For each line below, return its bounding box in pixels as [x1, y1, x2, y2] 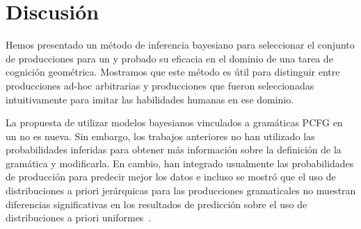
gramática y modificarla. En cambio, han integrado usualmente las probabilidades [6, 155, 354, 170]
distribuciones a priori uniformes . [6, 210, 152, 225]
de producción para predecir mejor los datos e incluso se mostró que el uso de [6, 169, 336, 184]
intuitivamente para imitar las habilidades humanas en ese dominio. [6, 92, 294, 106]
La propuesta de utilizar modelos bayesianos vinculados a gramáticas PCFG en [6, 115, 343, 130]
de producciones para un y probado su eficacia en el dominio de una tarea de [6, 51, 333, 65]
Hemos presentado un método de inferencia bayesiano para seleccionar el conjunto [6, 37, 355, 52]
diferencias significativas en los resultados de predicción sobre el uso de [6, 196, 307, 211]
